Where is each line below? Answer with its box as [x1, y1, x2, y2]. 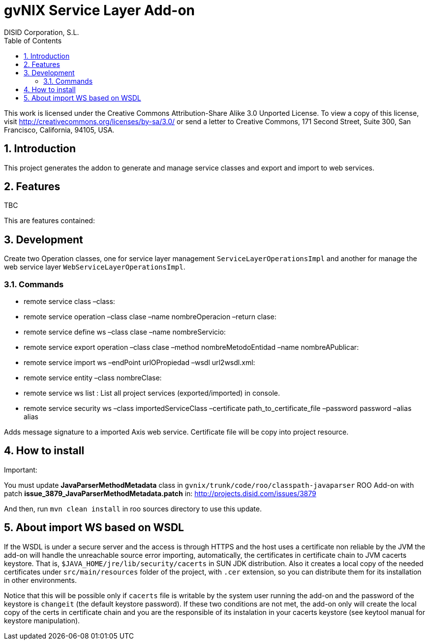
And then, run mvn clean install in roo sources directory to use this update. [4, 504, 262, 513]
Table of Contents [4, 36, 62, 45]
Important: [4, 465, 37, 474]
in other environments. [4, 576, 77, 584]
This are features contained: [4, 216, 95, 225]
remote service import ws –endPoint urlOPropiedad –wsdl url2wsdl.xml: [24, 358, 255, 367]
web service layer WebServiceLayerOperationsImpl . [4, 263, 185, 271]
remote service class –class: [24, 297, 115, 306]
